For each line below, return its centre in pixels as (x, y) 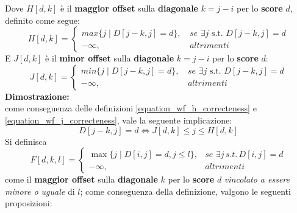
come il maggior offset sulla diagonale (81, 179)
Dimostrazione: (37, 96)
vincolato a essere (257, 179)
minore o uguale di (40, 191)
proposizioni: (29, 203)
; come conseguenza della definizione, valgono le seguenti (185, 191)
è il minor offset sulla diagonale (110, 58)
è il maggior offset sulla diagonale (129, 8)
